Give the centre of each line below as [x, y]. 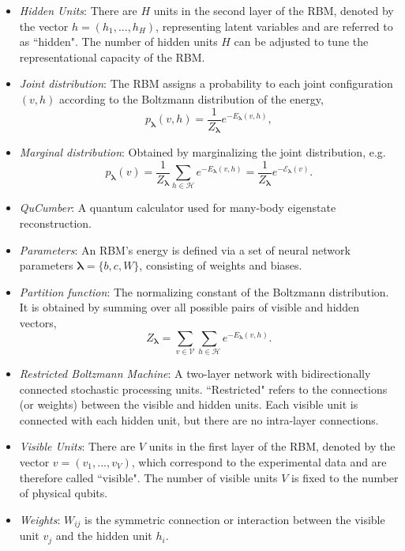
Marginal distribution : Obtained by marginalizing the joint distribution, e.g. [202, 152]
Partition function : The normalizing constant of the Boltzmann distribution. [204, 291]
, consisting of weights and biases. [221, 265]
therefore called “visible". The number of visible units [148, 477]
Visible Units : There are [77, 446]
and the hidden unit [104, 536]
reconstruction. [55, 223]
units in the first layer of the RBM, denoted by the [272, 446]
